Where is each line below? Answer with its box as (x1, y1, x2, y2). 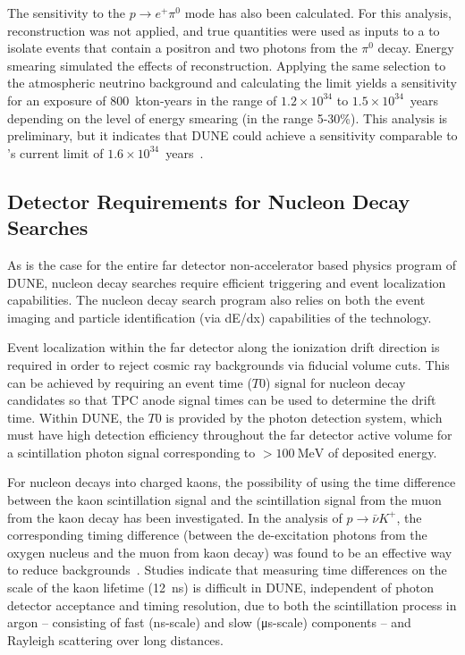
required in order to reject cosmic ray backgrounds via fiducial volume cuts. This (7, 355, 450, 374)
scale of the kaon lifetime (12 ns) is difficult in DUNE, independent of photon (7, 578, 435, 597)
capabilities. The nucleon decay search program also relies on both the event (7, 290, 426, 309)
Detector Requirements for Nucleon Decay (7, 187, 410, 214)
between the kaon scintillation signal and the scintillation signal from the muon (7, 491, 442, 509)
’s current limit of (7, 143, 104, 162)
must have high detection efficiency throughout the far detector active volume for (7, 425, 452, 444)
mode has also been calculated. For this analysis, (184, 4, 452, 21)
